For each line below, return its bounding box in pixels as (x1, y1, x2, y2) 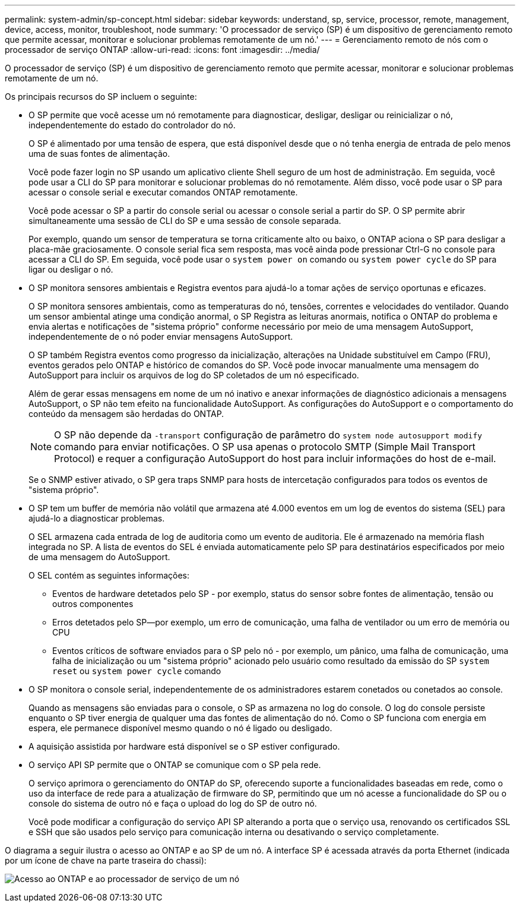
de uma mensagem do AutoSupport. (28, 552, 170, 562)
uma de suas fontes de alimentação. (28, 148, 170, 159)
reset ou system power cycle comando (52, 666, 221, 676)
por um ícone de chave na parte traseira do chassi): (5, 855, 207, 865)
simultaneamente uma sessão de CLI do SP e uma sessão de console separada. (28, 216, 341, 226)
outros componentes (52, 599, 134, 609)
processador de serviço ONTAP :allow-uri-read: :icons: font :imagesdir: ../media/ (5, 45, 320, 55)
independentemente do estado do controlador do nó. (28, 120, 236, 130)
